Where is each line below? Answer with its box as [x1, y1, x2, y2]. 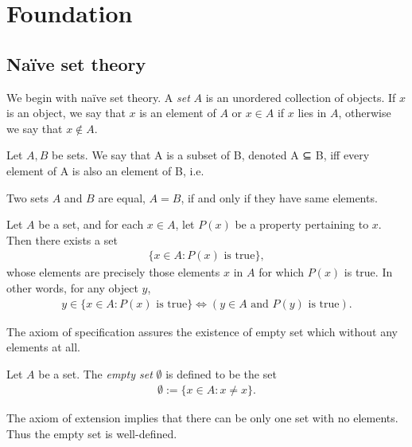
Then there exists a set [6, 231, 118, 248]
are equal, [98, 189, 146, 206]
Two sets [6, 189, 49, 206]
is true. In [344, 264, 393, 280]
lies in [297, 104, 327, 121]
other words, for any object [6, 279, 138, 296]
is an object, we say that [6, 104, 126, 121]
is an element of [139, 104, 216, 121]
